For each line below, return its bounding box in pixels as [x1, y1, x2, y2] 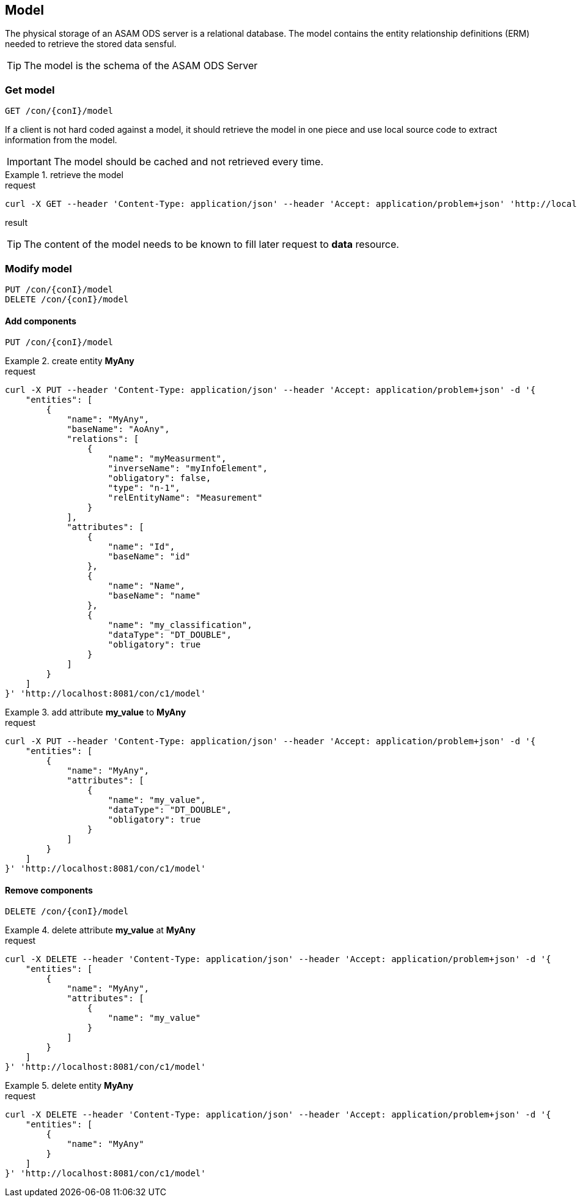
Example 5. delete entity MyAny [5, 1080, 134, 1091]
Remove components [5, 884, 93, 895]
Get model [5, 83, 55, 96]
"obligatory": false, [108, 473, 211, 483]
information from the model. [5, 135, 117, 146]
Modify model [5, 262, 72, 275]
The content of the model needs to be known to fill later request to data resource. [24, 238, 399, 251]
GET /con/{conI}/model [5, 106, 114, 116]
